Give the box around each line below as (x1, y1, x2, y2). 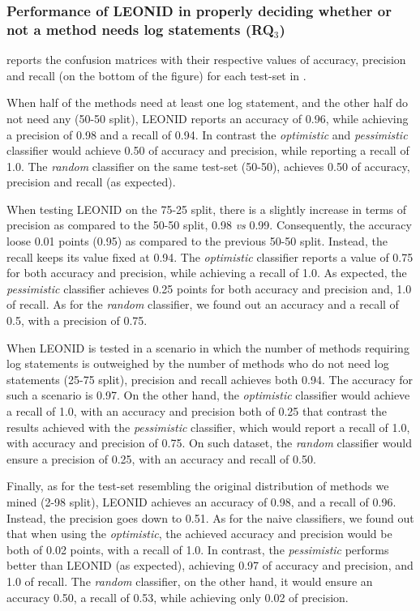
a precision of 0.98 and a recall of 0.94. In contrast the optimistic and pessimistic (6, 126, 408, 143)
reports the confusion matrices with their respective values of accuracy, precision (6, 51, 406, 68)
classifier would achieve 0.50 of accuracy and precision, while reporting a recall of (6, 142, 409, 159)
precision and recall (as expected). (6, 173, 176, 190)
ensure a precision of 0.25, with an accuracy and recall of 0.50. (6, 450, 316, 467)
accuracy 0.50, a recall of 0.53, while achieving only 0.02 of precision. (6, 588, 349, 605)
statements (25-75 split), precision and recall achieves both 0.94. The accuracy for (6, 370, 414, 387)
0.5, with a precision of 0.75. (6, 312, 148, 329)
